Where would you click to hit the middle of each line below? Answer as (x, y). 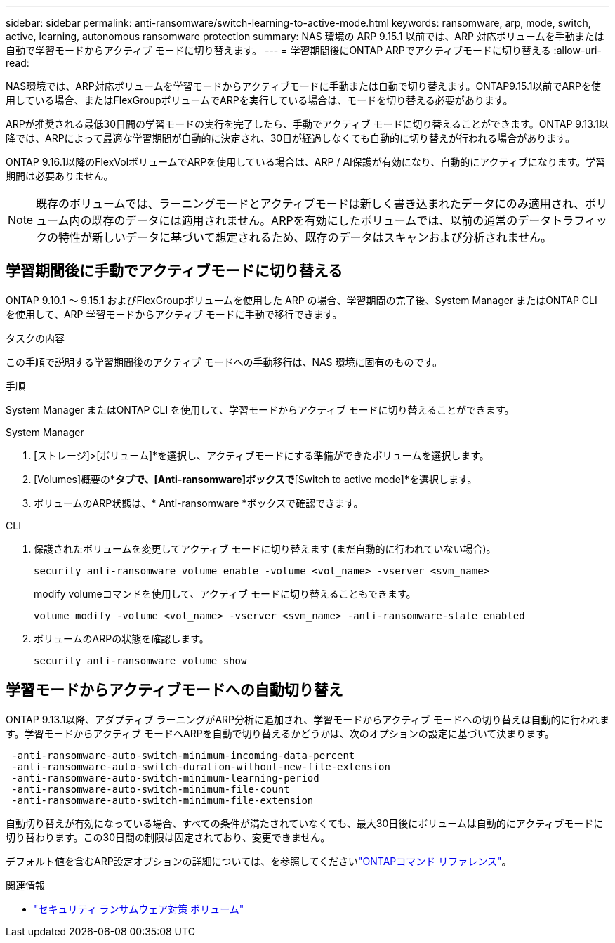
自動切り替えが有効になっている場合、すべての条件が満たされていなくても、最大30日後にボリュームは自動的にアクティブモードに (305, 823)
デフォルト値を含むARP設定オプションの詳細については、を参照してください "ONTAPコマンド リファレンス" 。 (259, 861)
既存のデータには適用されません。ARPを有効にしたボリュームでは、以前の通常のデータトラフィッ (349, 220)
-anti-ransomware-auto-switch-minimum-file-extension (163, 800)
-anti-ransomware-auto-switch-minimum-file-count (151, 789)
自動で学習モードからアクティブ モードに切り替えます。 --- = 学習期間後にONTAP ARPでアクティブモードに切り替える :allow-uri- (304, 50)
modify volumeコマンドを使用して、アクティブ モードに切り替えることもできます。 (225, 593)
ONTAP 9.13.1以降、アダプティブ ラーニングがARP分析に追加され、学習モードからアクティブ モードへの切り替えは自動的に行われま (307, 719)
